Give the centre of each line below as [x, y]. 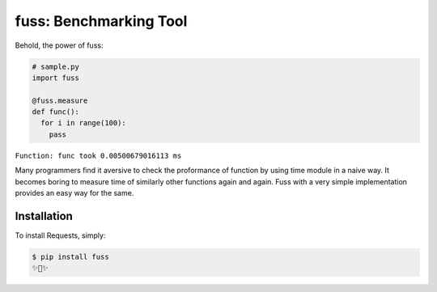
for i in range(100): [84, 123]
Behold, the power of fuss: [59, 45]
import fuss [56, 78]
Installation [44, 216]
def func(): [56, 112]
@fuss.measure [60, 100]
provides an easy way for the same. [74, 193]
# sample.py [56, 66]
